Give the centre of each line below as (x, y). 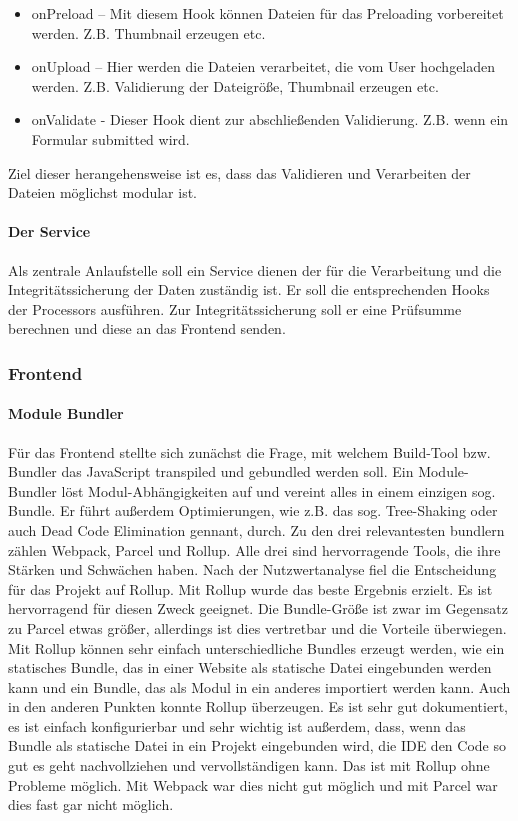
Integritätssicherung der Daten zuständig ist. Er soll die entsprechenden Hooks (249, 289)
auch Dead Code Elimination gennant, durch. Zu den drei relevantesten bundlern (256, 529)
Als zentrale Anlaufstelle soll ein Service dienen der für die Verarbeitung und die (255, 269)
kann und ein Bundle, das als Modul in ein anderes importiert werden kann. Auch (259, 686)
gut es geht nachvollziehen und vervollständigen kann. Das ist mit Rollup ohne (249, 765)
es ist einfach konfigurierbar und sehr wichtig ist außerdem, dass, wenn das (237, 725)
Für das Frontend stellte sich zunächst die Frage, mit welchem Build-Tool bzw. (249, 451)
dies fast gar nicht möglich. (91, 804)
